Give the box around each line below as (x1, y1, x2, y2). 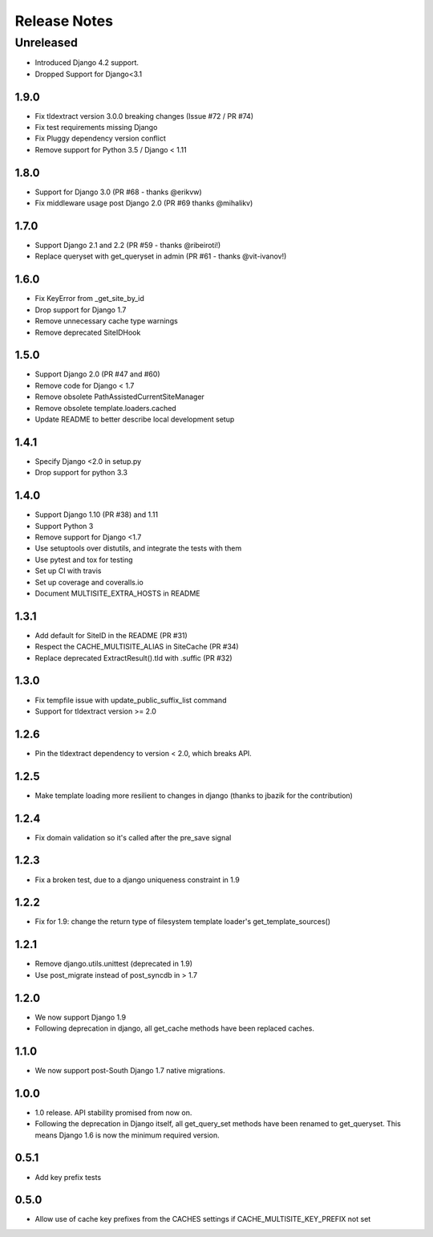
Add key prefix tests (34, 1172, 102, 1182)
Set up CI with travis (34, 566, 102, 576)
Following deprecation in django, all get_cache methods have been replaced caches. (34, 1023, 314, 1033)
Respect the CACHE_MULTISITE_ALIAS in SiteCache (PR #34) (34, 642, 240, 652)
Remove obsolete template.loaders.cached (34, 403, 176, 413)
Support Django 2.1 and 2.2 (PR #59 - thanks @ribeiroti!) (34, 241, 221, 250)
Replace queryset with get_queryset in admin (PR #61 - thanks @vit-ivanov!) (34, 251, 287, 261)
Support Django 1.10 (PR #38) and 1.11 (34, 510, 159, 519)
